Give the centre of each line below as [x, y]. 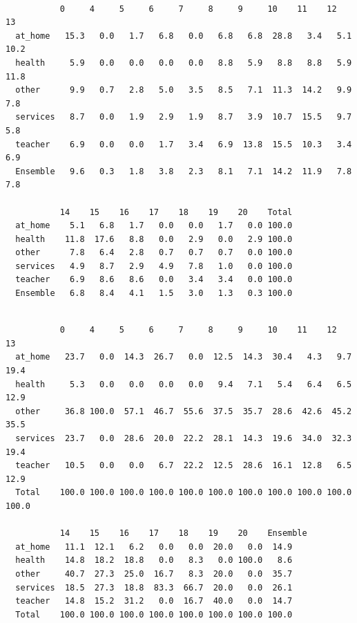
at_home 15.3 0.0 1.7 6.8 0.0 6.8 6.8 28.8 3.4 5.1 [184, 36]
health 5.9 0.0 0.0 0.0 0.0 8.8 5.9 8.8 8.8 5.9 [184, 63]
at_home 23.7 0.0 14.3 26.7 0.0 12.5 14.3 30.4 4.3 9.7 [184, 357]
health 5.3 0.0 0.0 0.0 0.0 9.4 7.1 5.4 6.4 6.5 [184, 384]
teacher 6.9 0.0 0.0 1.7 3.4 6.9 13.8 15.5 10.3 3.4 [184, 144]
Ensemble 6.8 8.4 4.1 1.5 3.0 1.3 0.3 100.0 [154, 294]
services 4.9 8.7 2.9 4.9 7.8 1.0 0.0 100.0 [154, 266]
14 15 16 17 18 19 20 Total [176, 212]
